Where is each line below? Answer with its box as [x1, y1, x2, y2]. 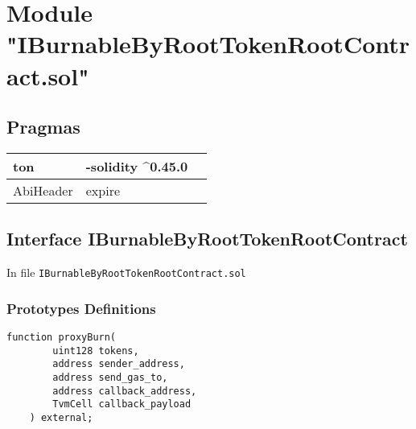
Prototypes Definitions [6, 298, 156, 318]
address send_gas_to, [52, 372, 168, 383]
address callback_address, [52, 385, 197, 397]
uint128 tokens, [52, 344, 139, 357]
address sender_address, [52, 358, 185, 370]
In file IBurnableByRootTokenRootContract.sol [6, 264, 246, 281]
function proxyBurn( [6, 332, 117, 344]
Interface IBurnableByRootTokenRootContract [6, 226, 408, 251]
